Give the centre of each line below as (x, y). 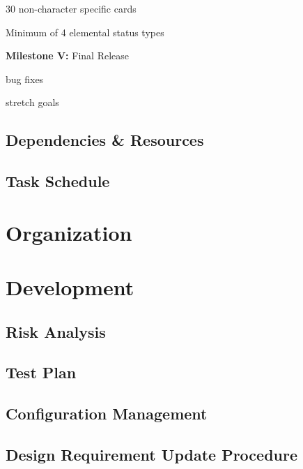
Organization (69, 232)
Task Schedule (58, 181)
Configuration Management (107, 414)
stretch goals (32, 102)
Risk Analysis (56, 331)
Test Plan (41, 372)
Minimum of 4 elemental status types (85, 32)
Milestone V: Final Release (67, 55)
